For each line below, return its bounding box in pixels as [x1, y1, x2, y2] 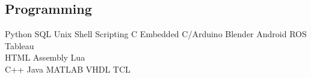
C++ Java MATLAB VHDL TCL [5, 62, 131, 75]
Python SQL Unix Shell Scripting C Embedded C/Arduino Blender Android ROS [5, 28, 307, 40]
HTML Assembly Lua [5, 51, 85, 64]
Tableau [5, 39, 34, 52]
